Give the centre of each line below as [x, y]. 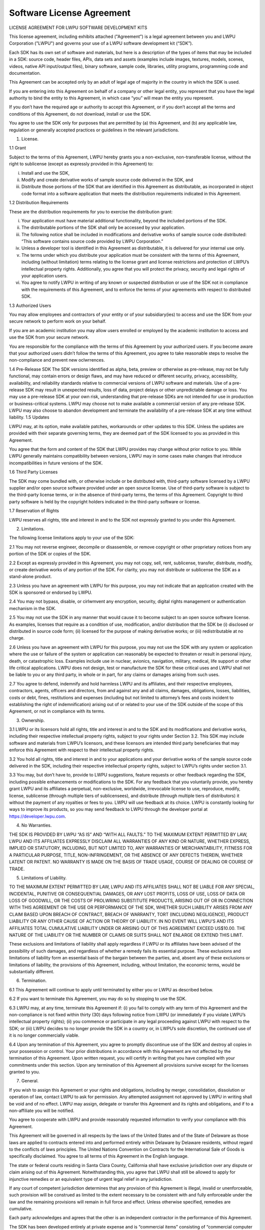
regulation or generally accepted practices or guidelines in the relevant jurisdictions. [94, 130]
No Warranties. [37, 825]
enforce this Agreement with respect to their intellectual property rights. [82, 750]
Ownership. [33, 720]
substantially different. [32, 971]
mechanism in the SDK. [33, 608]
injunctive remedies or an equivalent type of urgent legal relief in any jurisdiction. [91, 1179]
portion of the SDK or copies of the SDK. [50, 554]
